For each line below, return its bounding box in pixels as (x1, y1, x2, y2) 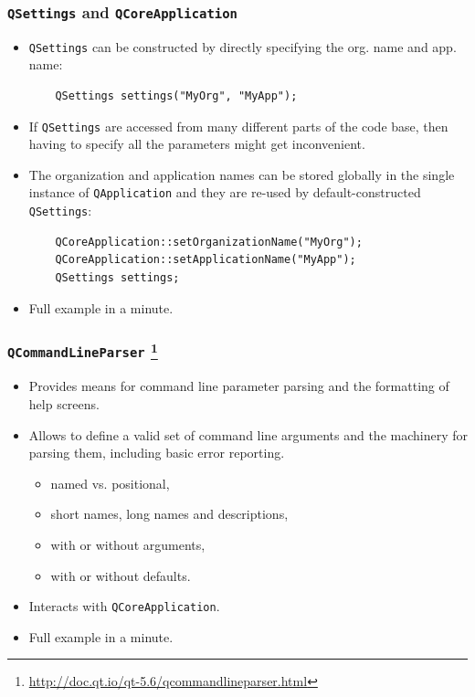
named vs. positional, (50, 473, 170, 492)
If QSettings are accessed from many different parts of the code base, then (28, 116, 449, 135)
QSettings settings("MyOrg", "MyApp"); (55, 90, 298, 103)
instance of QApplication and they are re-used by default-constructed (28, 183, 421, 202)
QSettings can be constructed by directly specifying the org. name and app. (28, 37, 457, 56)
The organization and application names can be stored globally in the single (28, 164, 455, 184)
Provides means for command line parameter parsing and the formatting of (28, 376, 449, 396)
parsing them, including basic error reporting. (28, 443, 285, 462)
